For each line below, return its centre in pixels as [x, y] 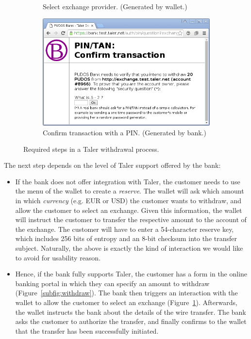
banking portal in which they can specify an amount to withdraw [112, 283]
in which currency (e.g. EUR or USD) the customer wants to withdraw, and [128, 201]
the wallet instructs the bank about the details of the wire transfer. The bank [131, 312]
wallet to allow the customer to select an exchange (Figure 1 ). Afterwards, [126, 302]
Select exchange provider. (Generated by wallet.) [115, 6]
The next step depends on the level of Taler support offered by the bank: [112, 165]
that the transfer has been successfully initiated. [87, 331]
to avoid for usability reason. [58, 257]
